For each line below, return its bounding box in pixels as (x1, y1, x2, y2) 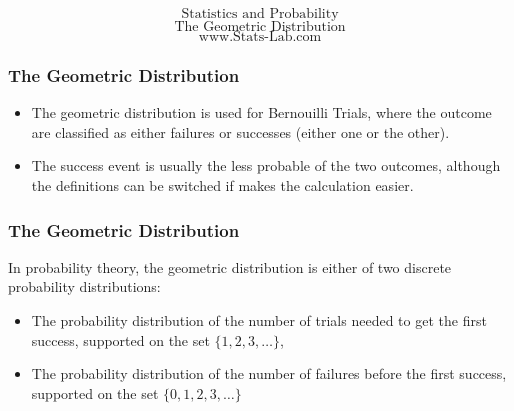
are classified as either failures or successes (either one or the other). (31, 121, 450, 142)
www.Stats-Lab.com (198, 30, 322, 44)
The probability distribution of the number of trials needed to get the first (31, 310, 487, 330)
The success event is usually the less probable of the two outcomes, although (31, 155, 501, 176)
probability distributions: (8, 276, 161, 297)
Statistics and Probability (181, 7, 339, 21)
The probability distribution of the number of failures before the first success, (31, 363, 507, 384)
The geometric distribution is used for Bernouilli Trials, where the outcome (31, 102, 492, 123)
